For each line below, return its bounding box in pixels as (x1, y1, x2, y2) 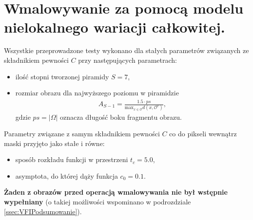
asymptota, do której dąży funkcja (15, 170, 118, 181)
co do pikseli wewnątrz (169, 128, 237, 138)
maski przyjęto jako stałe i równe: (4, 138, 105, 148)
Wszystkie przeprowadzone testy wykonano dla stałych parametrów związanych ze (4, 45, 249, 55)
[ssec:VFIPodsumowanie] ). (4, 206, 82, 216)
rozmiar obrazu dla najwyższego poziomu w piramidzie (15, 88, 179, 98)
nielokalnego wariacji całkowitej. (4, 17, 225, 37)
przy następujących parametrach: (78, 55, 177, 65)
